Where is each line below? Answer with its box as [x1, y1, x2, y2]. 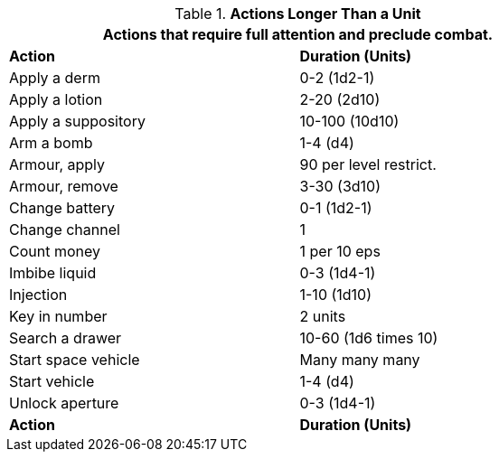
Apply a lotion [9, 90, 103, 108]
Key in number [9, 307, 108, 325]
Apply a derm [9, 69, 100, 87]
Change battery [9, 199, 116, 217]
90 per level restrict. [299, 155, 437, 173]
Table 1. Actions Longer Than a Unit [174, 5, 421, 23]
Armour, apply [9, 155, 106, 173]
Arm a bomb [9, 134, 93, 152]
